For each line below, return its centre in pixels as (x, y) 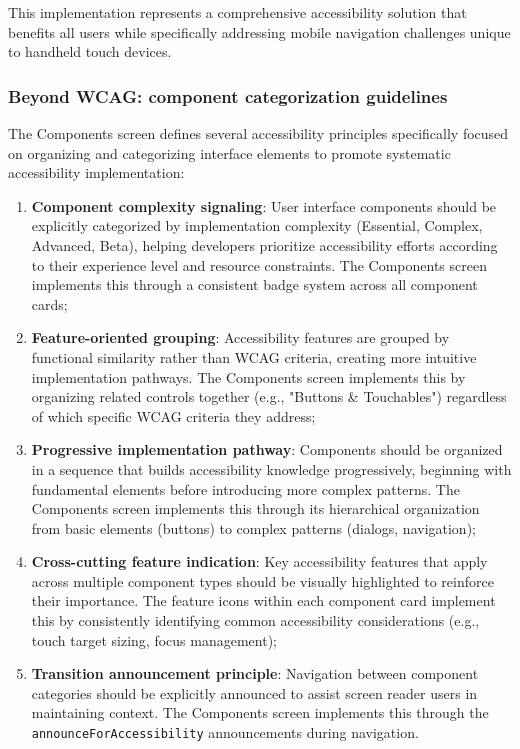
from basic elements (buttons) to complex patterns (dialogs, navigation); (253, 527)
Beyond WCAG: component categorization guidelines (228, 95)
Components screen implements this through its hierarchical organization (255, 508)
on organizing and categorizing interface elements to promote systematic (229, 152)
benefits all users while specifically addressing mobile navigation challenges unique (259, 31)
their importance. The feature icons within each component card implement (263, 600)
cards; (49, 303)
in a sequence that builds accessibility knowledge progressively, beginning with (271, 468)
